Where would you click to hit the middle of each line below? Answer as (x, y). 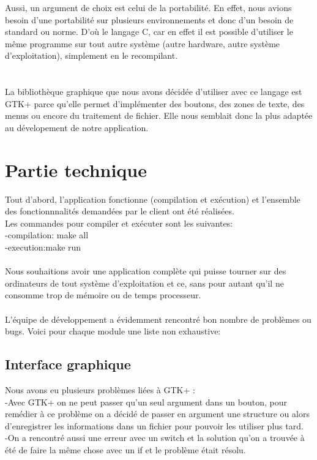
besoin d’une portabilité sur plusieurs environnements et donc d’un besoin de (149, 19)
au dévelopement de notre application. (77, 127)
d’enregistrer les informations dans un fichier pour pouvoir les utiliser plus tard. (154, 425)
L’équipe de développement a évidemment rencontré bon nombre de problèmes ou (158, 319)
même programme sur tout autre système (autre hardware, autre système (143, 43)
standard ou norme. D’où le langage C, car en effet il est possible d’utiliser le (149, 32)
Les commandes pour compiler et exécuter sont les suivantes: (119, 223)
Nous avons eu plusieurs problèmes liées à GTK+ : (100, 389)
